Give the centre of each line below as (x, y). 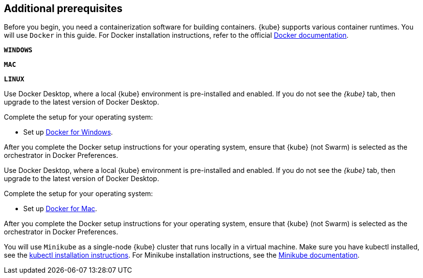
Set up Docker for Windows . (68, 132)
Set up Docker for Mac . (60, 209)
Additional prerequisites (63, 8)
